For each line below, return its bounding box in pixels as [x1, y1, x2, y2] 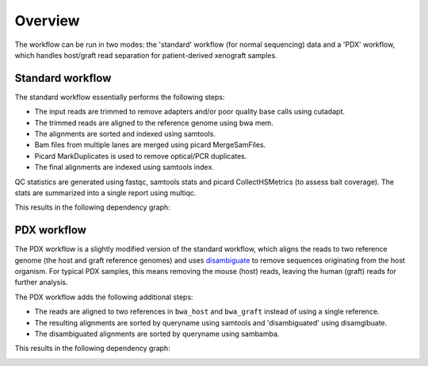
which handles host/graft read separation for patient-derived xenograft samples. [14, 50, 277, 60]
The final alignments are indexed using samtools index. [34, 163, 214, 172]
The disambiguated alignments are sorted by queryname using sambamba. [34, 329, 280, 338]
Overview [14, 12, 80, 29]
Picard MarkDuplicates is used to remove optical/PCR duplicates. [34, 151, 247, 160]
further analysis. [14, 278, 68, 287]
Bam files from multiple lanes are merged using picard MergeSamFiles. [34, 140, 266, 150]
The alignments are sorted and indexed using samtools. [34, 129, 216, 139]
